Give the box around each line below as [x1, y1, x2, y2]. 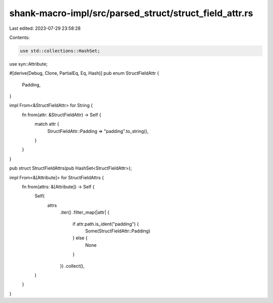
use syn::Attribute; [9, 61, 48, 67]
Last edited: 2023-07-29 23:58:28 [9, 25, 81, 31]
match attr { [34, 121, 59, 127]
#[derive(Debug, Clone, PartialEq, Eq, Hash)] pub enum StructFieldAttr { [9, 70, 159, 76]
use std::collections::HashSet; [20, 48, 101, 54]
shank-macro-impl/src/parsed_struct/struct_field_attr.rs [9, 8, 253, 19]
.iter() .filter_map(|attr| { [60, 210, 110, 216]
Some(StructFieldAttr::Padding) [85, 228, 151, 234]
